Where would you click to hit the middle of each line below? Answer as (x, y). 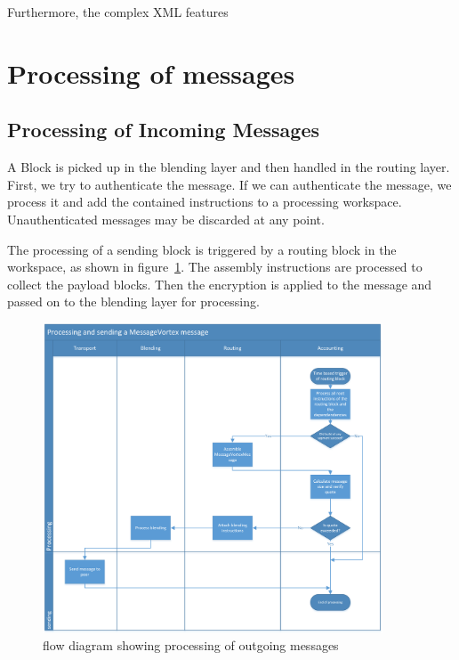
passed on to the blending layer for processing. (133, 301)
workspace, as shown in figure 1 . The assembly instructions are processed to (215, 267)
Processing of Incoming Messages (164, 130)
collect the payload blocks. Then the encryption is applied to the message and (220, 284)
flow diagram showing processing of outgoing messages (191, 645)
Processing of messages (151, 73)
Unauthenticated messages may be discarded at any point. (166, 219)
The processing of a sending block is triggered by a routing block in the (202, 249)
